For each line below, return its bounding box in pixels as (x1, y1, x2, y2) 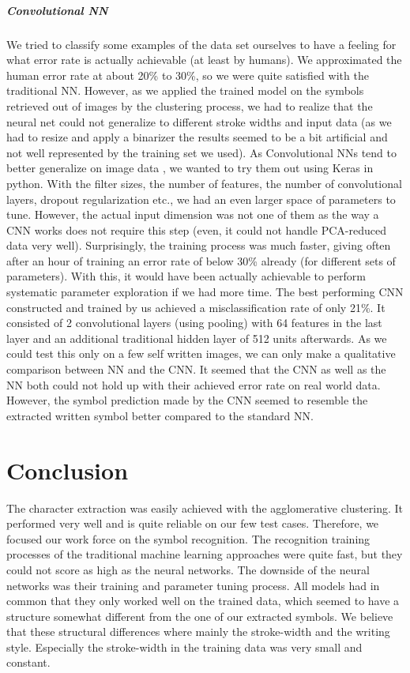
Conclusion (6, 453, 129, 486)
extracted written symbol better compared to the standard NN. (6, 407, 314, 423)
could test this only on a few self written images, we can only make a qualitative (6, 345, 396, 362)
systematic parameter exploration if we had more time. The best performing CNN (6, 284, 404, 300)
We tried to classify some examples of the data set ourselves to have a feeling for (6, 36, 397, 52)
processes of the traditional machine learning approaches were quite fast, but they (6, 546, 403, 562)
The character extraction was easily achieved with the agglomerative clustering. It (6, 499, 404, 516)
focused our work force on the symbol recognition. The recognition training (6, 530, 371, 547)
